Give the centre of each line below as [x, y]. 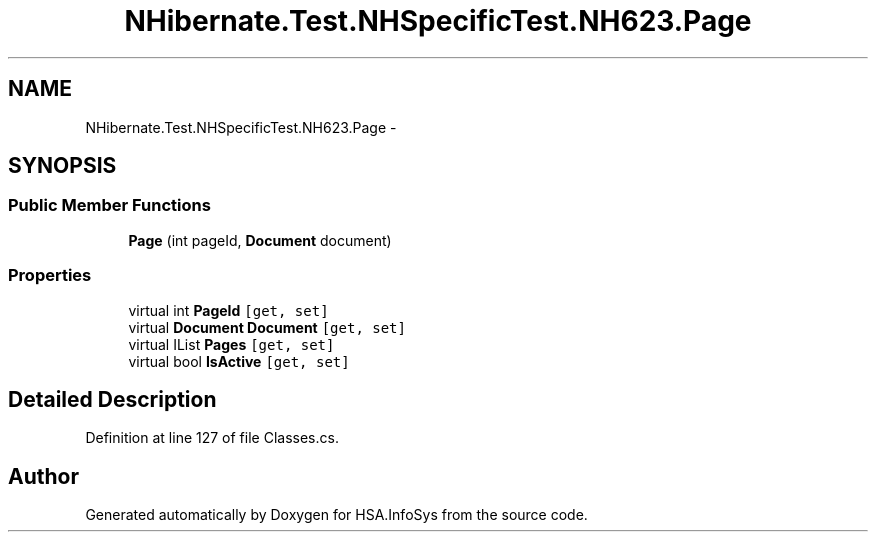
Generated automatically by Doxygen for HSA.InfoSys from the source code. [336, 515]
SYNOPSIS [62, 166]
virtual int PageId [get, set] [228, 310]
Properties [50, 275]
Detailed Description [112, 399]
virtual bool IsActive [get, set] [239, 361]
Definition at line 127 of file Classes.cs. [212, 438]
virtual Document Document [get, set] [267, 327]
